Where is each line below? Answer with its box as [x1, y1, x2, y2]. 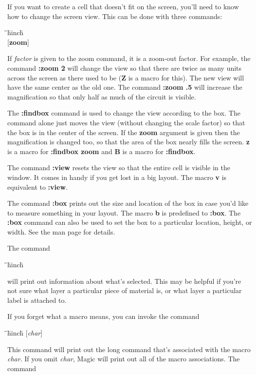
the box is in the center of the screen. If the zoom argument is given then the [7, 127, 240, 137]
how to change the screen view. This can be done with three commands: [7, 11, 222, 21]
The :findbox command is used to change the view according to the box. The [7, 108, 240, 118]
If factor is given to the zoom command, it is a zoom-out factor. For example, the [7, 53, 251, 63]
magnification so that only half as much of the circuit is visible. [7, 91, 196, 101]
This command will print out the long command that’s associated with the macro [7, 344, 251, 354]
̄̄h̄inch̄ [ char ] [7, 328, 43, 338]
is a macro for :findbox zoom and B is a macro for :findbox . [7, 146, 196, 156]
